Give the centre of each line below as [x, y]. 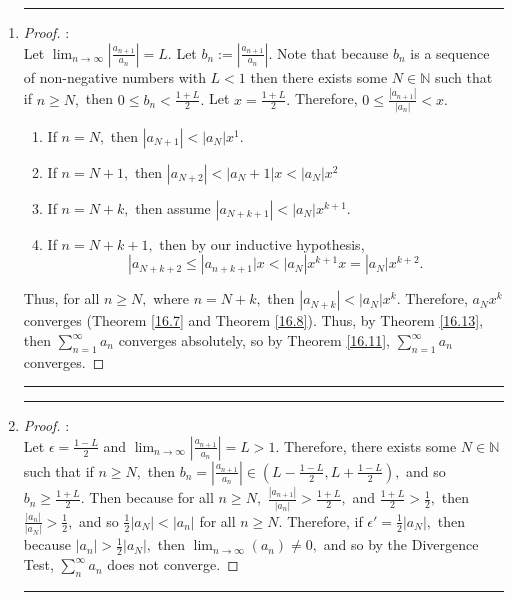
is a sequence [450, 52]
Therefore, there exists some [370, 445]
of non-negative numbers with [114, 76]
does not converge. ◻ [173, 564]
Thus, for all [61, 298]
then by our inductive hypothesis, [262, 243]
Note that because [333, 52]
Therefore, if [325, 520]
